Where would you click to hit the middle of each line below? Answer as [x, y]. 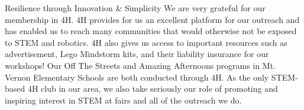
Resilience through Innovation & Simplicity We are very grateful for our [135, 8]
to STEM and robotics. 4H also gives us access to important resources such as [146, 42]
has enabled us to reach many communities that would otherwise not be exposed [151, 31]
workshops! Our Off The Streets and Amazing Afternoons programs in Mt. [140, 65]
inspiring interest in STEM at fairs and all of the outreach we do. [123, 100]
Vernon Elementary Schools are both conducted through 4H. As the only [137, 77]
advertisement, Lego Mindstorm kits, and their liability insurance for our [137, 54]
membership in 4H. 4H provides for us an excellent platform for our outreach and [152, 19]
